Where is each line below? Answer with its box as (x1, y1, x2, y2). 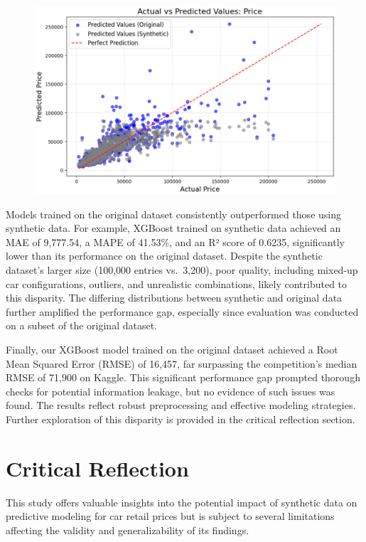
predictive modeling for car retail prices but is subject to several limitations (6, 509, 335, 524)
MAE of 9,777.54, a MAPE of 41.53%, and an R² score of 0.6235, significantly (6, 234, 345, 249)
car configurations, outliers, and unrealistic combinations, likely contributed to (6, 276, 348, 291)
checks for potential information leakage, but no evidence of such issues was (6, 383, 335, 398)
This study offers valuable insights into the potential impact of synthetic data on (6, 494, 357, 509)
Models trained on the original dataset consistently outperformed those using (6, 206, 341, 221)
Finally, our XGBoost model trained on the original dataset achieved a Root (6, 341, 338, 356)
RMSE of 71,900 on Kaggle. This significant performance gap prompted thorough (6, 370, 360, 385)
